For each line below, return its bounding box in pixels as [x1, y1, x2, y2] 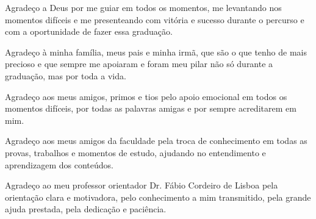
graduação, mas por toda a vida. [5, 69, 126, 82]
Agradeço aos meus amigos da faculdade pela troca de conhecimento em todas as [5, 134, 307, 147]
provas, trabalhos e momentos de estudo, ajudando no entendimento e [5, 146, 266, 159]
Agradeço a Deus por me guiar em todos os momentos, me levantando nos [5, 1, 282, 13]
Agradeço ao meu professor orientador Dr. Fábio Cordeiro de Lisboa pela [5, 179, 278, 192]
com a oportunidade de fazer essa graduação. [5, 25, 173, 38]
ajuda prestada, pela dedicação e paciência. [5, 203, 167, 215]
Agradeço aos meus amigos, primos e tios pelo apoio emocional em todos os [5, 90, 287, 102]
